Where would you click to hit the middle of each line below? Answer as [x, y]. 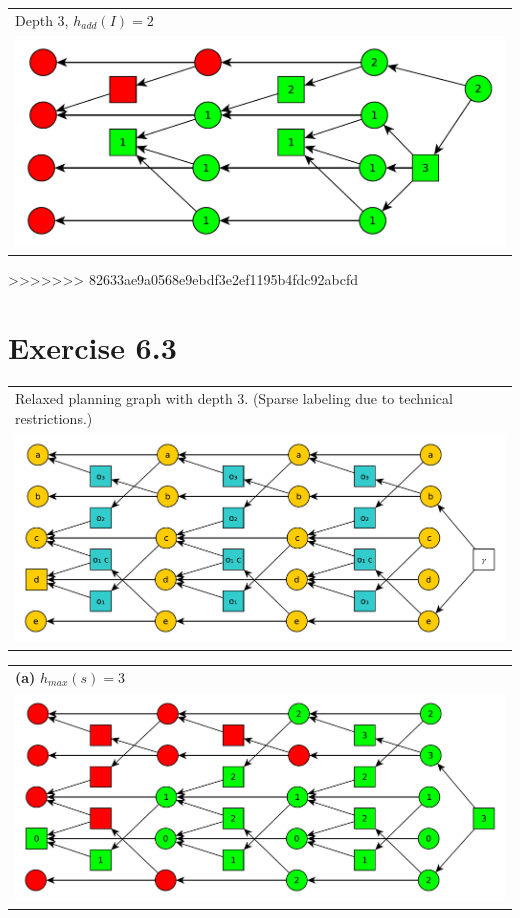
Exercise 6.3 [92, 347]
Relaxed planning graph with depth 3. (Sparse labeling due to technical [234, 398]
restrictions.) [54, 417]
